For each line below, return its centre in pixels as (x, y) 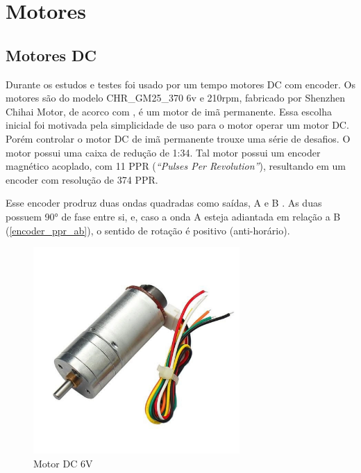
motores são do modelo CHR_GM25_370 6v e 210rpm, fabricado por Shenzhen (176, 98)
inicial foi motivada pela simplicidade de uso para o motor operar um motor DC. (177, 125)
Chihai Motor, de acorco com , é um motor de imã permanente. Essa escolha (169, 111)
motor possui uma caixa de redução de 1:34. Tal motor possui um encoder (163, 152)
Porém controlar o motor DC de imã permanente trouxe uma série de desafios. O (178, 138)
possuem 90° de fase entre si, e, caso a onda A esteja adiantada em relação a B (173, 216)
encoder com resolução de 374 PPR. (82, 179)
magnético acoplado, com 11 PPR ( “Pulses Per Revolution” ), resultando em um (176, 166)
